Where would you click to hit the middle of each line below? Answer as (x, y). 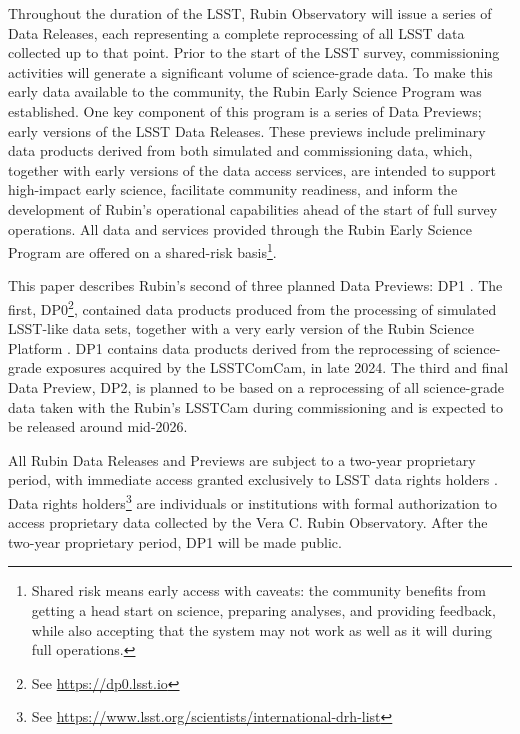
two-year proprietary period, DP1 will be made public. (175, 541)
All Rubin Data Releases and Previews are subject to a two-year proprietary (242, 459)
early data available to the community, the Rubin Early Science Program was (245, 91)
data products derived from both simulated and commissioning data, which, (240, 150)
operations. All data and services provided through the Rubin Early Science (240, 228)
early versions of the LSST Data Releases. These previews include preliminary (247, 130)
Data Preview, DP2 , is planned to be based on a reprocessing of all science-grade (256, 387)
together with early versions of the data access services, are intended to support (252, 169)
